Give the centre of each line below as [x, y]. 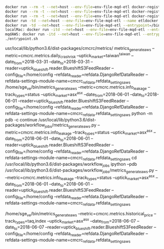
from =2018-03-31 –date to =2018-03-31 [52, 62]
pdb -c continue [21, 120]
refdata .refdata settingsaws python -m [118, 114]
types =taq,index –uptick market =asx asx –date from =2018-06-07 [76, 221]
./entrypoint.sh [21, 39]
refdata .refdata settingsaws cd [110, 158]
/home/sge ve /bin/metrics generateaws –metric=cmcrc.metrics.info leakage [76, 88]
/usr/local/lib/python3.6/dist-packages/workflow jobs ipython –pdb [71, 165]
